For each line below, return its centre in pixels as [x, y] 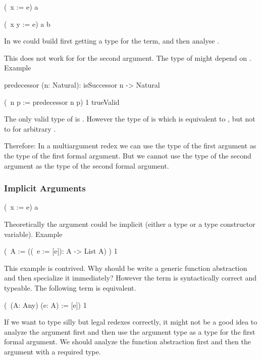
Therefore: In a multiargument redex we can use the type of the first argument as [130, 146]
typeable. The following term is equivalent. [70, 287]
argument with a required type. [53, 351]
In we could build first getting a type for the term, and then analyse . [112, 41]
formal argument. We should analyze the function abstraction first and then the [127, 342]
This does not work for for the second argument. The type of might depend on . [128, 57]
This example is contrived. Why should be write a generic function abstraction [126, 268]
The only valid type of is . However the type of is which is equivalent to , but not [130, 119]
